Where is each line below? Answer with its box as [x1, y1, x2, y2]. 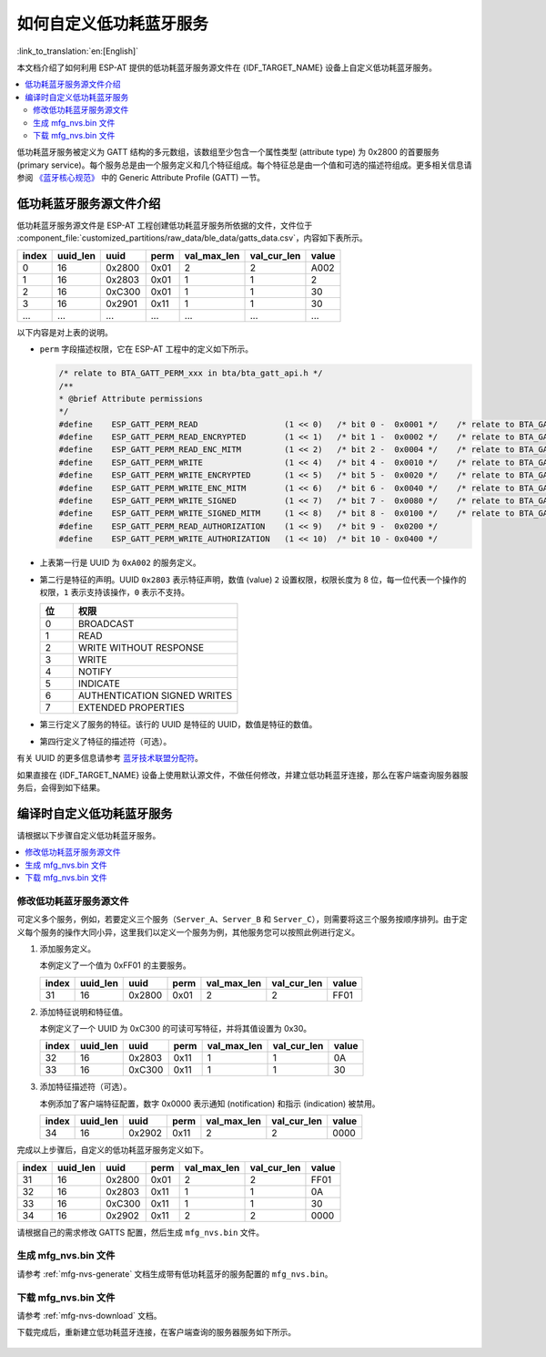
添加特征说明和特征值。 [39, 1006, 127, 1017]
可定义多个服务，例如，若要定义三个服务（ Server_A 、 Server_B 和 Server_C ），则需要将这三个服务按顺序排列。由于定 [16, 914, 468, 925]
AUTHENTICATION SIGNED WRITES [77, 689, 233, 702]
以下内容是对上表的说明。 [16, 326, 113, 337]
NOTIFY [77, 665, 113, 678]
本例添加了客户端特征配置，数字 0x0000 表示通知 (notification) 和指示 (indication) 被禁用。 [39, 1098, 380, 1109]
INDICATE [77, 677, 120, 690]
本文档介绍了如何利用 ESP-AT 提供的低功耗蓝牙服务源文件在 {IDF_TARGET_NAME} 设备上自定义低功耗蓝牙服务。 [16, 62, 437, 73]
